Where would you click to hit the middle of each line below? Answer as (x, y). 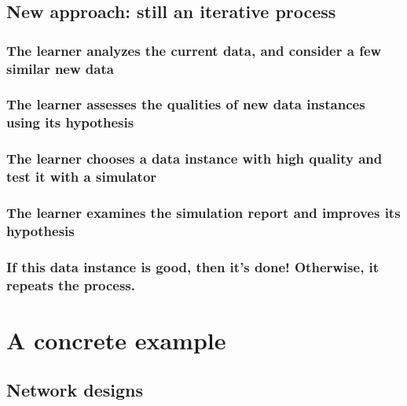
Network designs (75, 390)
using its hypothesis (70, 122)
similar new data (60, 68)
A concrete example (116, 340)
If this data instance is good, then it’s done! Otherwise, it (193, 266)
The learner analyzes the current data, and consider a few (194, 50)
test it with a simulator (82, 177)
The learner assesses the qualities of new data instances (186, 104)
